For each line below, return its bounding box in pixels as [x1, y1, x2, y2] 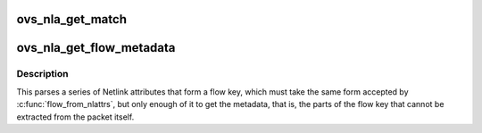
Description [16, 68, 69, 80]
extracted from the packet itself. [16, 112, 135, 122]
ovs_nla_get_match [16, 12, 127, 27]
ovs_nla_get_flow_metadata [16, 40, 176, 55]
